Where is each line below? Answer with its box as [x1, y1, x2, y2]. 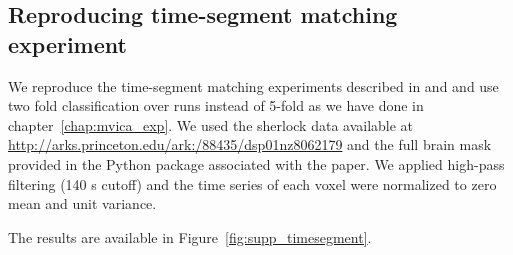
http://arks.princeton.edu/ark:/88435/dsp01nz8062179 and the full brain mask [8, 134, 492, 155]
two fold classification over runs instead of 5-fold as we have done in [8, 95, 424, 116]
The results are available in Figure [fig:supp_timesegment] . [8, 226, 372, 247]
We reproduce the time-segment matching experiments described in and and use [8, 75, 499, 96]
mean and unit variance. [8, 193, 157, 214]
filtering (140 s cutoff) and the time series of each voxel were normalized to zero [8, 173, 497, 194]
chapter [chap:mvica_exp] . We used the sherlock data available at [8, 114, 414, 135]
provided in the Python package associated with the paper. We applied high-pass [8, 153, 505, 174]
